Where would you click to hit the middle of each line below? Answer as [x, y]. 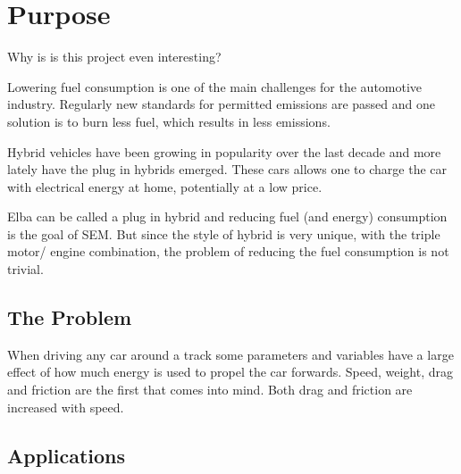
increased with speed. [66, 407]
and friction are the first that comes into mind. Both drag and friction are [210, 390]
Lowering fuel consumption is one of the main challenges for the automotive [215, 86]
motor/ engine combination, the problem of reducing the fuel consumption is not [228, 251]
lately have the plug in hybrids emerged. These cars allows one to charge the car [227, 169]
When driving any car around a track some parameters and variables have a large [230, 354]
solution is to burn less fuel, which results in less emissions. [169, 121]
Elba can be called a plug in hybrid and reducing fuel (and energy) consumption [227, 216]
